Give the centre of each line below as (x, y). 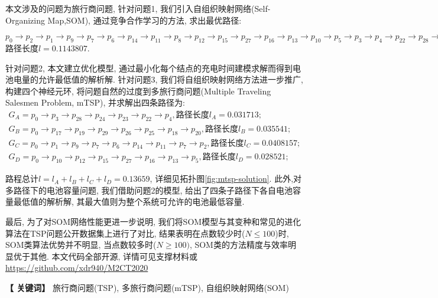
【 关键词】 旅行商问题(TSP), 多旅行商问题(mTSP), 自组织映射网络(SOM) (147, 288)
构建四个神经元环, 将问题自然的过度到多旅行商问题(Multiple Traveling (138, 91)
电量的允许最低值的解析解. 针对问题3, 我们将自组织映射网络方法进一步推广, (158, 79)
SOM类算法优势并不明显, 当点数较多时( (81, 245)
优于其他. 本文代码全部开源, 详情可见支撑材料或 (106, 256)
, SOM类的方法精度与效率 (239, 245)
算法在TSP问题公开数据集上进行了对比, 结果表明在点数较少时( (125, 233)
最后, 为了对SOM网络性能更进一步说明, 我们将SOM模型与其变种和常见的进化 (153, 222)
